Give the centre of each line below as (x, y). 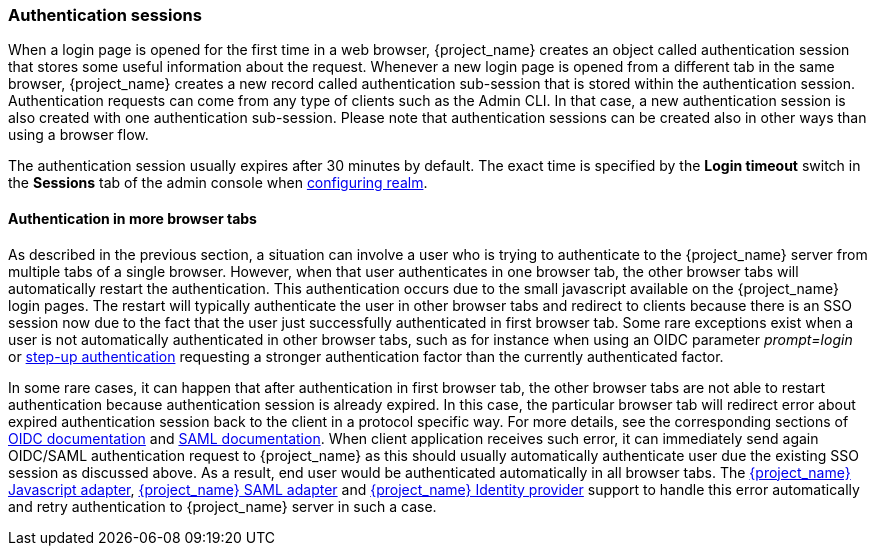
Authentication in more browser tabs (132, 218)
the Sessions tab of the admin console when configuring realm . (218, 183)
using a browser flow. (78, 135)
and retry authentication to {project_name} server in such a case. (222, 506)
